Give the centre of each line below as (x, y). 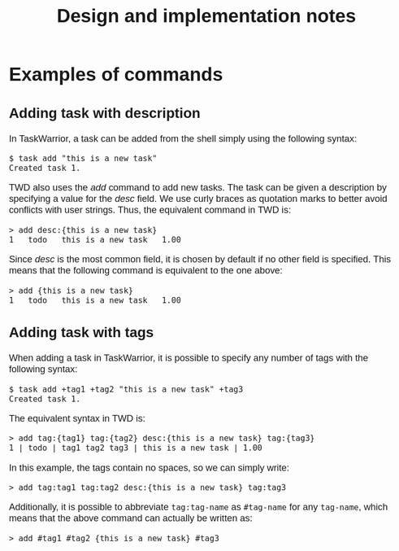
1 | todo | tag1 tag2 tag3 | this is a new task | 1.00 (135, 448)
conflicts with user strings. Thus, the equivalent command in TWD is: (150, 210)
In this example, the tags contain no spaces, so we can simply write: (149, 468)
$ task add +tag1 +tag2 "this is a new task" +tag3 (126, 389)
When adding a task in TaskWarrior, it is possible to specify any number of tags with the (189, 358)
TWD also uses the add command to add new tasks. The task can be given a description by (198, 188)
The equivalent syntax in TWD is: (77, 418)
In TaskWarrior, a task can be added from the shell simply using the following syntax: (183, 138)
